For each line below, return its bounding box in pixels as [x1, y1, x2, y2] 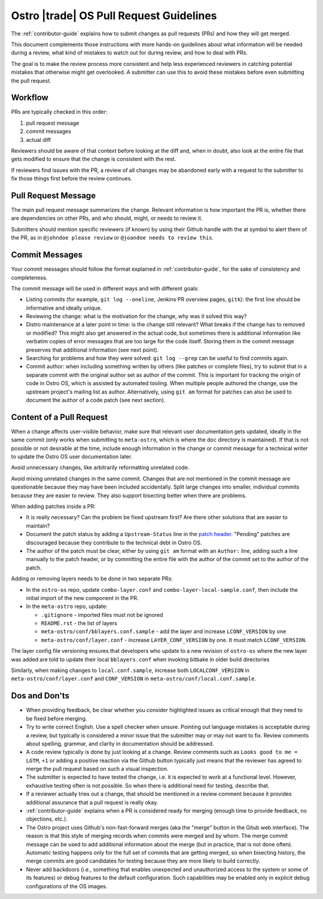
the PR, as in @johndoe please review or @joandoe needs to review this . [11, 234, 214, 241]
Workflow [11, 93, 49, 103]
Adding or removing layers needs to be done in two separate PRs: [11, 575, 173, 582]
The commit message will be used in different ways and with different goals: [11, 284, 199, 292]
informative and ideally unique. [26, 304, 102, 311]
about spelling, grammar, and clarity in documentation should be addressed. [26, 740, 214, 747]
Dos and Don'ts [11, 691, 70, 701]
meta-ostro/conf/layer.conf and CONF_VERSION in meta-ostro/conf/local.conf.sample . [11, 675, 257, 682]
